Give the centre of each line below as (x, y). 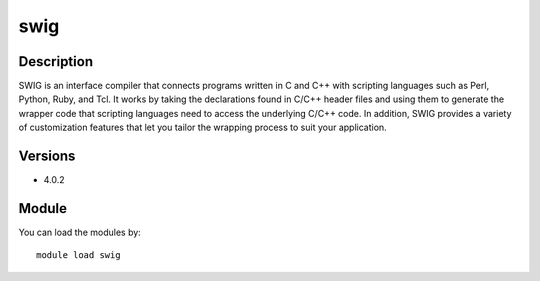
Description (56, 61)
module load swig (78, 255)
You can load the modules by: (80, 232)
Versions (47, 156)
